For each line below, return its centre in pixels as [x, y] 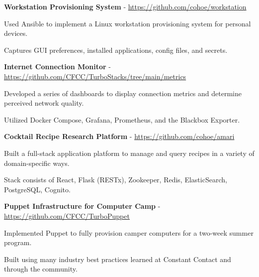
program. [18, 242]
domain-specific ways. [37, 163]
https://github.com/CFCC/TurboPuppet [67, 215]
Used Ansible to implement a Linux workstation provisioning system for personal [128, 23]
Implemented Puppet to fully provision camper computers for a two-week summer [129, 232]
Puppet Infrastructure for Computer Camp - [82, 206]
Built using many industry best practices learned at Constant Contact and [118, 259]
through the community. [41, 269]
